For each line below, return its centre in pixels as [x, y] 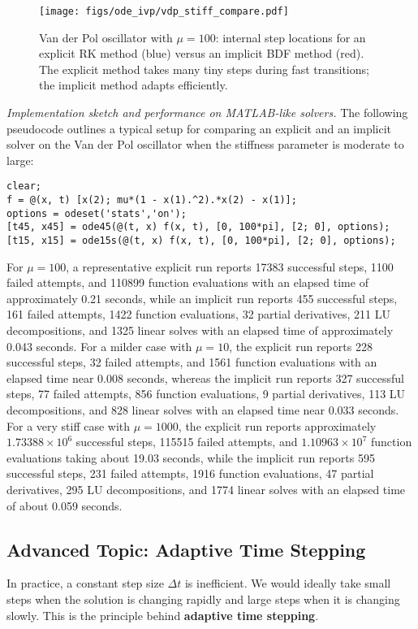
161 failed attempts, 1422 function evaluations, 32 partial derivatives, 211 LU [199, 314]
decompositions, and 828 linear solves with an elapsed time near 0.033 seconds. [203, 410]
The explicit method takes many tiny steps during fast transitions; [204, 69]
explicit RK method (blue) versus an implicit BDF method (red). [202, 53]
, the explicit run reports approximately [277, 425]
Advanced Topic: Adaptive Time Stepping [186, 549]
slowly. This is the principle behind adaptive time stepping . [163, 615]
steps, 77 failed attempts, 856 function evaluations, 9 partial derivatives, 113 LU [206, 394]
